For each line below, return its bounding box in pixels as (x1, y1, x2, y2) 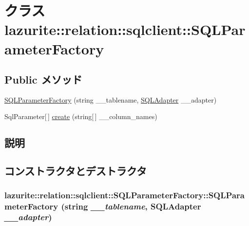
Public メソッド (4, 72, 82, 87)
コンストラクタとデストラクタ (4, 163, 147, 178)
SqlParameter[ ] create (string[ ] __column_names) (4, 111, 157, 121)
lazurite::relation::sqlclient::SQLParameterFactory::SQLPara (4, 189, 245, 201)
